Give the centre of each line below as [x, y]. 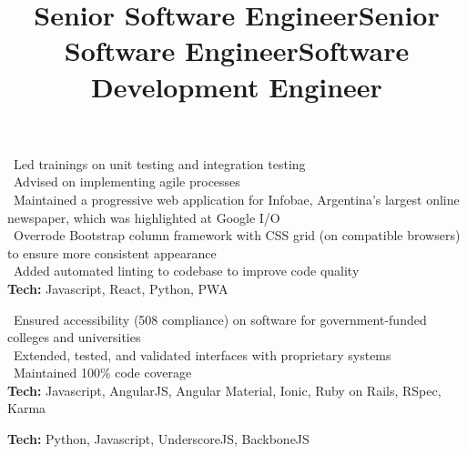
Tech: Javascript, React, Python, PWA [118, 288]
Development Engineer [237, 86]
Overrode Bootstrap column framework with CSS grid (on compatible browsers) [237, 235]
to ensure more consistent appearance [112, 252]
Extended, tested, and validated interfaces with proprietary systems [202, 354]
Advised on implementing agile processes [127, 182]
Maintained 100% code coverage [102, 373]
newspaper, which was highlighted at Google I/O [144, 217]
